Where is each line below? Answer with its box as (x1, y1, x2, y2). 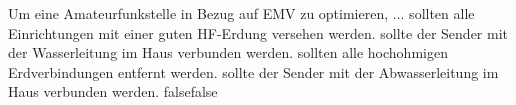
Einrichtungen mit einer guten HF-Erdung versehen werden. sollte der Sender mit (8, 22, 509, 43)
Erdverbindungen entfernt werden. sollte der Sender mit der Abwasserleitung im (8, 61, 499, 82)
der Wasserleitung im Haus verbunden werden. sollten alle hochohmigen (8, 42, 448, 63)
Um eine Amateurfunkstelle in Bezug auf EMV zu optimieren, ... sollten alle (8, 3, 475, 23)
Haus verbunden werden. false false (8, 81, 218, 102)
